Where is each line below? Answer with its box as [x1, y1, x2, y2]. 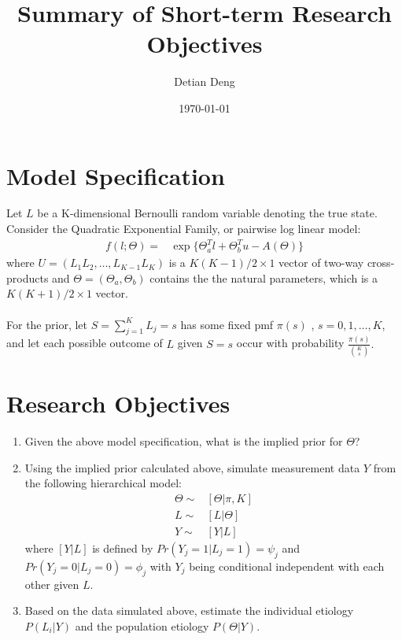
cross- [367, 254, 395, 271]
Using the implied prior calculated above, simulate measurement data [24, 459, 360, 475]
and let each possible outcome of [6, 335, 163, 351]
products [6, 269, 49, 286]
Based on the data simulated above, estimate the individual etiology [24, 602, 354, 619]
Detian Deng [174, 73, 235, 90]
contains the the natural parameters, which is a [149, 269, 378, 286]
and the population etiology [75, 617, 209, 634]
